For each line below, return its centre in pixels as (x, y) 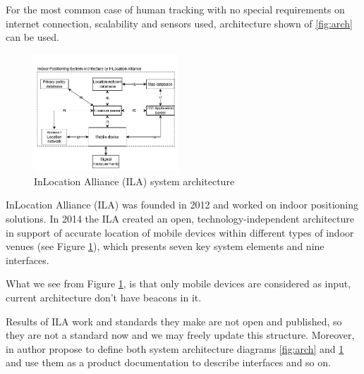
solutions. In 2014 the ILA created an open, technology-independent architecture (180, 218)
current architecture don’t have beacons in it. (104, 297)
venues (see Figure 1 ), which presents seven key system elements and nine (165, 246)
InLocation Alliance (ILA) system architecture (134, 181)
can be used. (32, 37)
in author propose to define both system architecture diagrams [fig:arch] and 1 (175, 348)
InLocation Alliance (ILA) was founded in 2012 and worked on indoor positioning (182, 205)
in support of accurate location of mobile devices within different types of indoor (180, 232)
